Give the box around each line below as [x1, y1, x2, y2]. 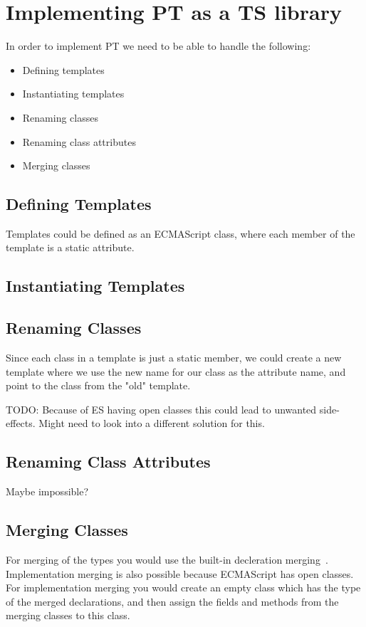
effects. [6, 416, 36, 431]
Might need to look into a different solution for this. [38, 416, 265, 431]
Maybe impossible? [6, 484, 89, 499]
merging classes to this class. [6, 608, 130, 623]
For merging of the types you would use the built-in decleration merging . [6, 552, 328, 567]
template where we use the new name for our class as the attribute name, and [6, 364, 346, 379]
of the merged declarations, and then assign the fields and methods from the [6, 594, 339, 608]
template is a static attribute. [6, 240, 135, 255]
